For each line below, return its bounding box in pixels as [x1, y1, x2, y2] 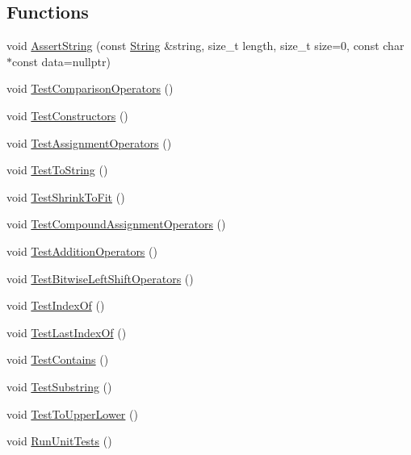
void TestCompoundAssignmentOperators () [6, 215, 226, 232]
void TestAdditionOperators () [6, 242, 157, 259]
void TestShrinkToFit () [6, 188, 125, 205]
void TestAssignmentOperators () [6, 134, 172, 151]
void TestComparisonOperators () [6, 80, 174, 97]
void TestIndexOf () [6, 297, 105, 314]
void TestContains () [6, 351, 109, 368]
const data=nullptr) [12, 52, 111, 69]
